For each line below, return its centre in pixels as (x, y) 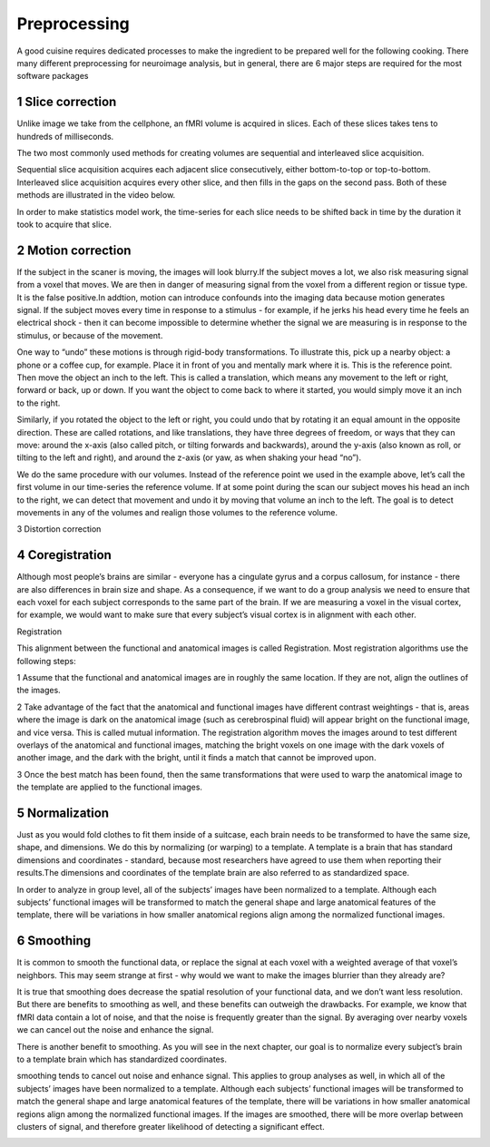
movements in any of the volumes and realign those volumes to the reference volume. (177, 512)
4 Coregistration (64, 555)
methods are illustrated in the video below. (96, 195)
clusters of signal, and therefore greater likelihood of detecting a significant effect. (171, 1126)
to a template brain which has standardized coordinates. (122, 1059)
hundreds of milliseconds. (65, 136)
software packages (53, 76)
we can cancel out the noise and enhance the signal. (115, 1030)
